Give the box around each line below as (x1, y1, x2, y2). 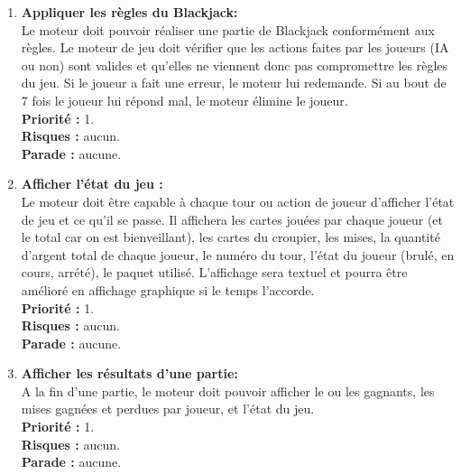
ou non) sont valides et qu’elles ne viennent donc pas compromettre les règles (21, 55, 448, 74)
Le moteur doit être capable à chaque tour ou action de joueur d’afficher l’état (21, 191, 455, 210)
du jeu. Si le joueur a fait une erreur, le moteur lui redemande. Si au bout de (21, 73, 447, 92)
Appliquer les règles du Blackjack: (21, 3, 238, 21)
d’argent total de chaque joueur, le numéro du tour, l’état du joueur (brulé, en (21, 245, 455, 264)
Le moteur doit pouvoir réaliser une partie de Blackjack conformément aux (21, 20, 435, 39)
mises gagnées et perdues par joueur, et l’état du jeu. (21, 399, 315, 418)
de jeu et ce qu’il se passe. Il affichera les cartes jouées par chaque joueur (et (21, 209, 443, 228)
